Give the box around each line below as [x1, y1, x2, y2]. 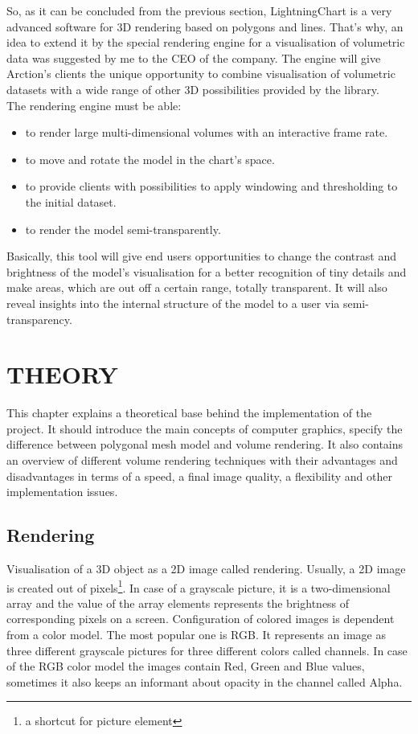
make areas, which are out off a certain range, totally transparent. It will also [6, 279, 387, 296]
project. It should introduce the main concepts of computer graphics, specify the [6, 420, 403, 437]
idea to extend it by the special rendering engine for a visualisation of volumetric [6, 34, 405, 51]
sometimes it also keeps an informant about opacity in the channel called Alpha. [6, 673, 403, 690]
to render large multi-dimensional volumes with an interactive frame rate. [25, 124, 388, 141]
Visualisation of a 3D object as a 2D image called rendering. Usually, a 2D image [6, 560, 406, 576]
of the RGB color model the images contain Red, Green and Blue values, [6, 658, 365, 675]
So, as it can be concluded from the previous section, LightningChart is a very [6, 2, 392, 18]
